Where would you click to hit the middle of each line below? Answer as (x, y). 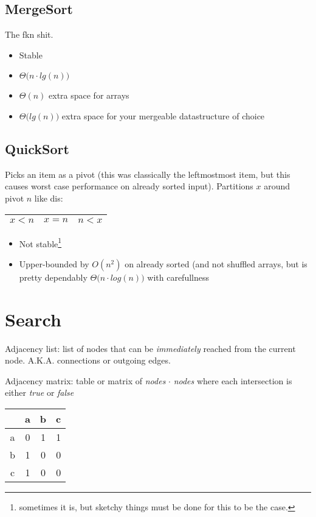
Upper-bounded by (54, 263)
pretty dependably (53, 277)
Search (33, 319)
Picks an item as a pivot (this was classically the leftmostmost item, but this (148, 174)
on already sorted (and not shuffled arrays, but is (216, 263)
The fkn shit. (29, 34)
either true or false (39, 392)
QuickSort (37, 148)
